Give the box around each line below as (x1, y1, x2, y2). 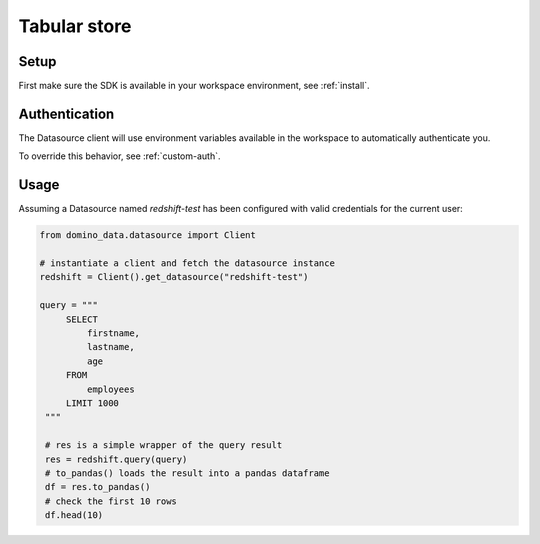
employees (86, 383, 135, 395)
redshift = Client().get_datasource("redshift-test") (39, 271, 309, 283)
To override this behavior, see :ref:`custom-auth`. (18, 150, 221, 162)
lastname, (86, 341, 135, 353)
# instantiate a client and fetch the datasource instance (39, 258, 335, 269)
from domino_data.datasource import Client (39, 230, 257, 241)
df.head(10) (45, 510, 104, 521)
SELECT (65, 313, 99, 325)
